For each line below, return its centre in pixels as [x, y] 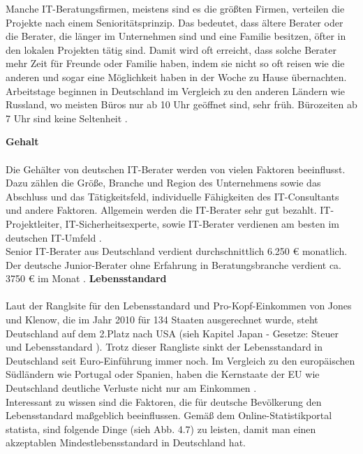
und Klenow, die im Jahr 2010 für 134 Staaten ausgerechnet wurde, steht [162, 320]
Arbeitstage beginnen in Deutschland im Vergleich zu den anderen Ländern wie [176, 90]
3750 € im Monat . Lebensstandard [86, 278]
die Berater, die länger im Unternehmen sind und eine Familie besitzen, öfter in [176, 36]
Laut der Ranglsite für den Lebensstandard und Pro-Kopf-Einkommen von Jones [179, 306]
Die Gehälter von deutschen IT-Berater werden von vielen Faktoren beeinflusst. [176, 169]
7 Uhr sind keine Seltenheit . [67, 118]
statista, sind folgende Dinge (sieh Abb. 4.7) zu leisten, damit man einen [161, 429]
